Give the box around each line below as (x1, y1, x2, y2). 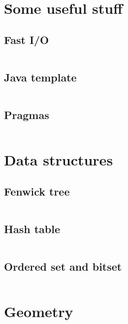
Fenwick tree (4, 183, 70, 199)
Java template (4, 69, 77, 84)
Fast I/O (4, 32, 49, 47)
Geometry (4, 301, 73, 322)
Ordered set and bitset (4, 259, 122, 274)
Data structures (4, 150, 113, 170)
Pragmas (4, 107, 49, 122)
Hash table (4, 221, 60, 236)
